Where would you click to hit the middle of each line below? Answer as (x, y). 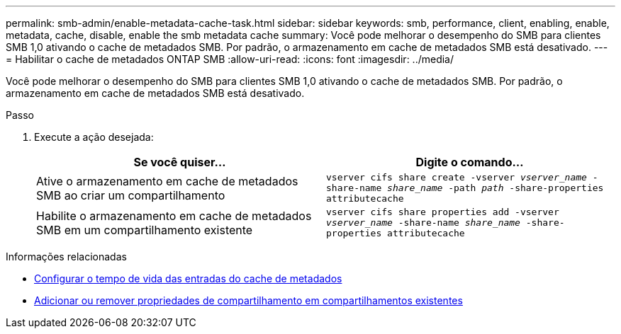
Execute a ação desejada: (94, 137)
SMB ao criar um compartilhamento (131, 195)
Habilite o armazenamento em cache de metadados (174, 215)
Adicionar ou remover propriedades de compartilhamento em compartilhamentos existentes (248, 300)
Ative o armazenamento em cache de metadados (167, 181)
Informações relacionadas (66, 257)
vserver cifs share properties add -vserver (443, 212)
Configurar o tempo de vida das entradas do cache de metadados (188, 278)
